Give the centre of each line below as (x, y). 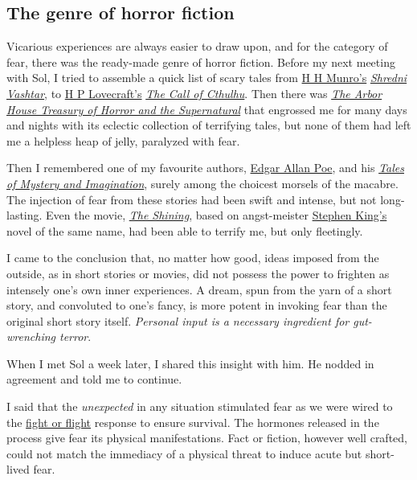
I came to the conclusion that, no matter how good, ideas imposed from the (193, 258)
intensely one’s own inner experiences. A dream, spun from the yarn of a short (199, 289)
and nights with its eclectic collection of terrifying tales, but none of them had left (209, 125)
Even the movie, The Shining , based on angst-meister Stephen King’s (217, 215)
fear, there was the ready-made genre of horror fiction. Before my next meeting (201, 62)
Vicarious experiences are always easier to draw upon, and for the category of (197, 46)
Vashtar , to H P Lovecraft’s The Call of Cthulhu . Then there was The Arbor (194, 93)
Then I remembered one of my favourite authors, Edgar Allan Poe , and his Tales (205, 168)
